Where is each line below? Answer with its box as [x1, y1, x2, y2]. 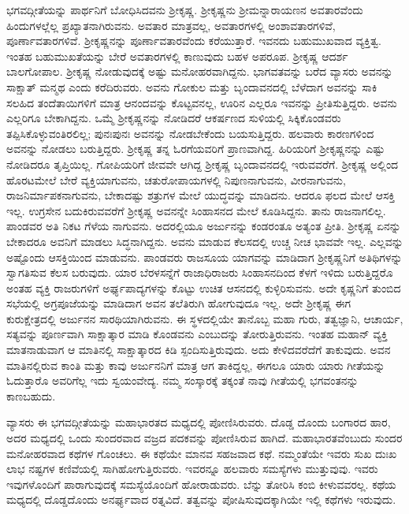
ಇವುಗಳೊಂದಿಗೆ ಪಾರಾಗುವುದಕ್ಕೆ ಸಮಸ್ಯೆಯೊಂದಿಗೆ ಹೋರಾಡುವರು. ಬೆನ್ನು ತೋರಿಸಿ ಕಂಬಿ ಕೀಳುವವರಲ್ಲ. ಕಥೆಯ [6, 475, 396, 492]
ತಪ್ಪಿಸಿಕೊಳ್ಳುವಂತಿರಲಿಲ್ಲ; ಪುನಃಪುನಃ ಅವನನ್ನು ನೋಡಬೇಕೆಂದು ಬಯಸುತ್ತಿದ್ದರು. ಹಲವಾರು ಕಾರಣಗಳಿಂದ [6, 125, 374, 141]
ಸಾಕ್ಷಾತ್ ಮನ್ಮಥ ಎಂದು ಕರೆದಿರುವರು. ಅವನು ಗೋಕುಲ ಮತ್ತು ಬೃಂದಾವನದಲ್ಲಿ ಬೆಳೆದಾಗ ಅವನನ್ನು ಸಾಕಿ [6, 78, 377, 95]
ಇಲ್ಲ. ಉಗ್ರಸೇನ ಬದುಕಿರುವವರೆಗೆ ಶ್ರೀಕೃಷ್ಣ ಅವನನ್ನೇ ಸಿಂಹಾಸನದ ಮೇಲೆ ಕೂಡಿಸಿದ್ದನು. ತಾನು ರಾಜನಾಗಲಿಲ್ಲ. [6, 202, 386, 218]
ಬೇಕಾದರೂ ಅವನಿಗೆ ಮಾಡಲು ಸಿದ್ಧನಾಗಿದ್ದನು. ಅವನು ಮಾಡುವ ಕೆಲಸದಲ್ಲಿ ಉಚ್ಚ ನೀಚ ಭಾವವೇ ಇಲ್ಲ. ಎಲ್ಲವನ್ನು [6, 233, 403, 249]
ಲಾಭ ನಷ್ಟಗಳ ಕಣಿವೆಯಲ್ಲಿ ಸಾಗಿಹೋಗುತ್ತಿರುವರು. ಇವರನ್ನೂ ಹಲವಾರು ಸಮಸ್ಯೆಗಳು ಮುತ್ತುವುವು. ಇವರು [6, 460, 378, 477]
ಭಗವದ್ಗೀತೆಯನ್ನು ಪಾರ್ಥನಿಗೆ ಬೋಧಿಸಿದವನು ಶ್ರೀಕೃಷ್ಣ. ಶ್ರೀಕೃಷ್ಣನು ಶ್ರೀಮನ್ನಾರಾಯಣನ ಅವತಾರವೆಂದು [6, 2, 363, 17]
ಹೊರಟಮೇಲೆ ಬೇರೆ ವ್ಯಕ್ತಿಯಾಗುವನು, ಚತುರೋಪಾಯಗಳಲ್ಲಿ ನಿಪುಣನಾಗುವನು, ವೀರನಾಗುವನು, [6, 171, 346, 188]
